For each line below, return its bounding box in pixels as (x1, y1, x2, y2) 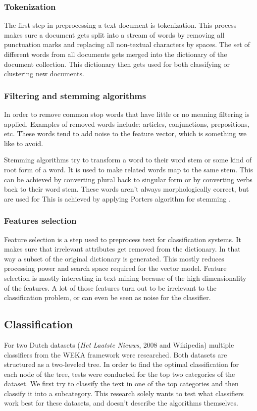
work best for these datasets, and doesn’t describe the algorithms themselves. (4, 398, 238, 408)
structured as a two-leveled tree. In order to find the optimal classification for (4, 359, 239, 369)
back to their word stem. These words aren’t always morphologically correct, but (4, 184, 249, 194)
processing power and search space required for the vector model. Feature (4, 263, 227, 273)
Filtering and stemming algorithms (4, 89, 146, 102)
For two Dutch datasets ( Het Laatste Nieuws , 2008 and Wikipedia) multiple (4, 339, 234, 350)
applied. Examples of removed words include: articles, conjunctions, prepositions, (4, 118, 250, 129)
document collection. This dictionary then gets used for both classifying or (4, 58, 230, 69)
